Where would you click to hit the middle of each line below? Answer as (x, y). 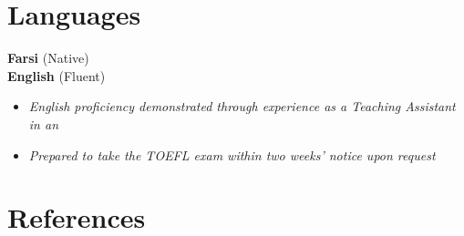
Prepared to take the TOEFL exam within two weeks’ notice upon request (232, 154)
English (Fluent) (57, 75)
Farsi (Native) (48, 58)
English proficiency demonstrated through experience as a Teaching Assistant (242, 106)
